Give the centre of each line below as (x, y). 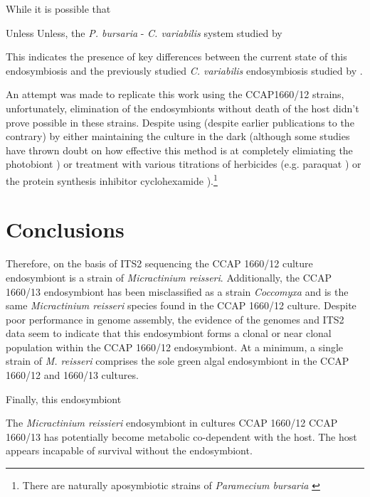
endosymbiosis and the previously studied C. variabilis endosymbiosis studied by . (184, 70)
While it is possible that (58, 9)
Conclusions (65, 229)
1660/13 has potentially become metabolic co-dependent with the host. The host (181, 436)
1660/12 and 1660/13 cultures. (72, 375)
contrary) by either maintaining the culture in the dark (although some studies (178, 136)
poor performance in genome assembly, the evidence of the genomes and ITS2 (175, 319)
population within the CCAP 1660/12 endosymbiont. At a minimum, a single (175, 347)
